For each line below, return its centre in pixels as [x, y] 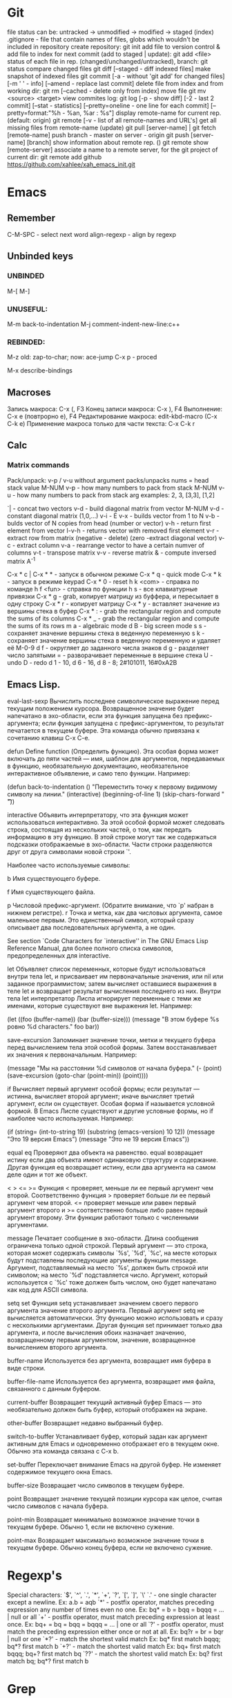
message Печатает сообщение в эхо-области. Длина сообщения [103, 1238]
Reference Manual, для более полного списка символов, [90, 948]
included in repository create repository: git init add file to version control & [114, 46]
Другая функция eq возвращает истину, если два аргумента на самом [112, 1168]
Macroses [29, 392]
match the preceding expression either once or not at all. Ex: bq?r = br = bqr [115, 1632]
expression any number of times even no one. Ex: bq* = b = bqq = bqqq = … [116, 1610]
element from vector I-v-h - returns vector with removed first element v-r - [113, 530]
